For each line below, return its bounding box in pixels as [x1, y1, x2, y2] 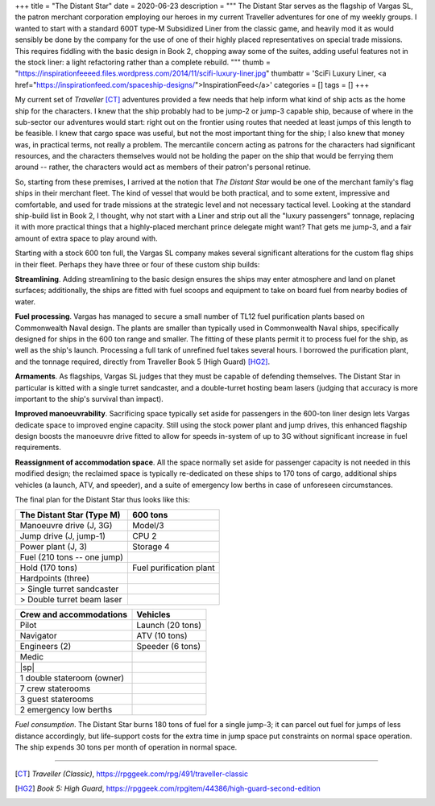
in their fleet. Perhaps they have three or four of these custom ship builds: [14, 259, 260, 269]
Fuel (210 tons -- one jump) [19, 552, 124, 563]
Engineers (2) [19, 641, 72, 652]
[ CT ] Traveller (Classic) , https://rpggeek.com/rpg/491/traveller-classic [14, 769, 249, 779]
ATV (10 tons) [136, 630, 188, 642]
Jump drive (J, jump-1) [19, 531, 106, 542]
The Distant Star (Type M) [19, 510, 121, 521]
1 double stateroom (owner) [19, 672, 125, 684]
